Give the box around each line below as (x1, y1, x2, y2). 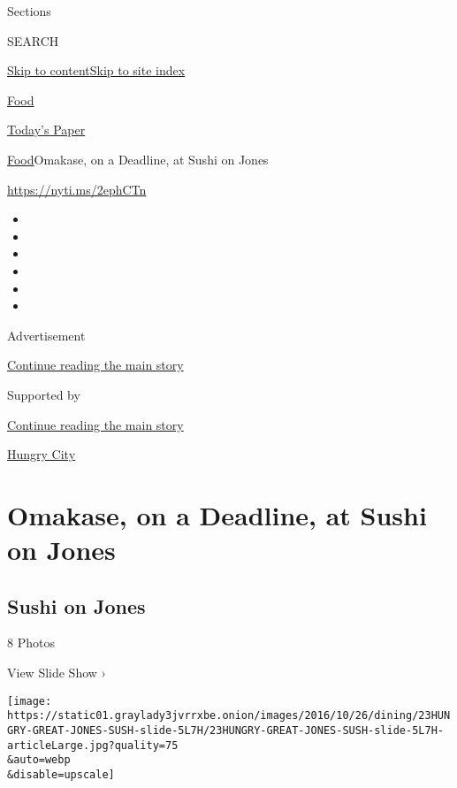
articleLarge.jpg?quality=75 (7, 738, 179, 752)
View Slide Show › (7, 663, 106, 682)
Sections (7, 2, 51, 19)
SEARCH (7, 31, 59, 50)
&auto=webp (7, 754, 71, 767)
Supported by (7, 385, 80, 403)
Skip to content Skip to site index (7, 61, 186, 80)
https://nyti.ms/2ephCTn (7, 180, 147, 198)
